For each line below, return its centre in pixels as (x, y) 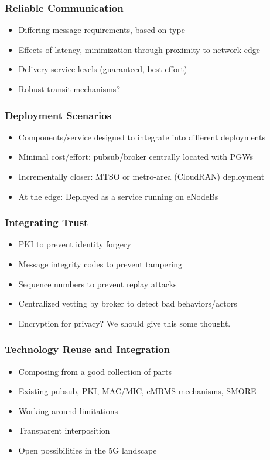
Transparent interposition (64, 430)
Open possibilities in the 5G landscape (88, 450)
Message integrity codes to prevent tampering (100, 264)
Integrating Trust (47, 222)
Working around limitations (68, 410)
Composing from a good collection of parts (95, 371)
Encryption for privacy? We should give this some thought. (124, 323)
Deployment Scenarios (58, 115)
